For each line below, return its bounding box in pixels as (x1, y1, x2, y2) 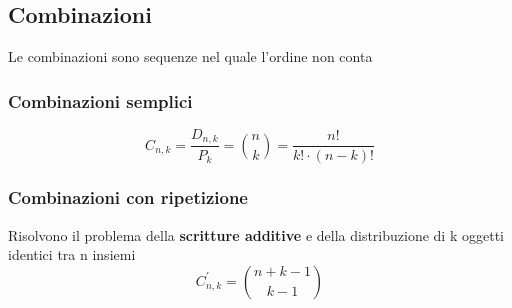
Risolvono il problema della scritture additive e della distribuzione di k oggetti (8, 224, 504, 245)
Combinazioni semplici (8, 88, 193, 113)
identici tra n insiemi (8, 244, 136, 265)
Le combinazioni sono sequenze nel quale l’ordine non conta (8, 46, 373, 67)
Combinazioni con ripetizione (8, 185, 248, 210)
